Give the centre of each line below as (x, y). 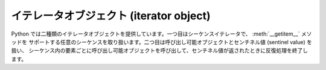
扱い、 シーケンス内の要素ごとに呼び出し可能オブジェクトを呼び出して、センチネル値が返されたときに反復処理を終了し (160, 51)
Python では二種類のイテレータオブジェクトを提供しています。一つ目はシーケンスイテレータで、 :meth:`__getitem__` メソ (161, 34)
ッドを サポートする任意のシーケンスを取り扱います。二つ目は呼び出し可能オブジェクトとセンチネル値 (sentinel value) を (161, 42)
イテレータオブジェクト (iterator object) (111, 16)
